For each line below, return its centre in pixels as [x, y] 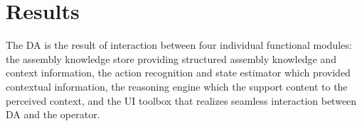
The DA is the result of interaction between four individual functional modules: [179, 45]
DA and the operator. [53, 114]
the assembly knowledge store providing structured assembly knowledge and [171, 58]
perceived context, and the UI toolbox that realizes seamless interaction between [181, 100]
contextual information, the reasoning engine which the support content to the [177, 86]
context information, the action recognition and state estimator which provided [178, 73]
